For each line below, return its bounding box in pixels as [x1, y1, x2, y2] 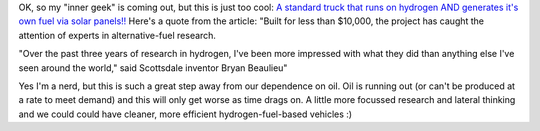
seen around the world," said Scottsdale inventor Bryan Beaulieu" [18, 61, 288, 74]
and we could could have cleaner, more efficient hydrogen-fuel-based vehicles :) [18, 108, 353, 120]
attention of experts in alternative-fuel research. [18, 29, 217, 41]
